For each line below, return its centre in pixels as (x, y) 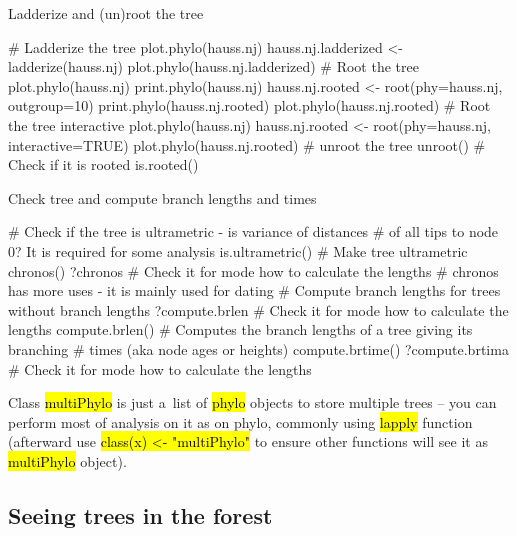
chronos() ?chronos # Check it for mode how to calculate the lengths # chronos (253, 270)
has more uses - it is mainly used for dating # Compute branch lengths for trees (254, 290)
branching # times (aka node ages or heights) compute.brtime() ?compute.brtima (258, 348)
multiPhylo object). (67, 460)
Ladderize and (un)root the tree (106, 13)
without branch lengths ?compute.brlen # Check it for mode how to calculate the (258, 309)
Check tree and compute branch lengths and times (162, 197)
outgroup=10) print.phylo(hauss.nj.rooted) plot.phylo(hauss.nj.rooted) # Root (249, 105)
